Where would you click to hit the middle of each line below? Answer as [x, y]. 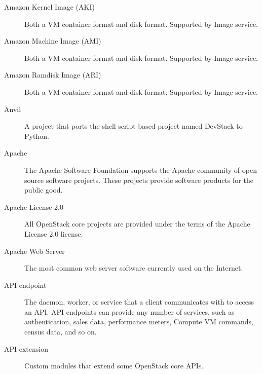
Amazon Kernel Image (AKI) [49, 7]
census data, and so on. [61, 332]
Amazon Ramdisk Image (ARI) [53, 75]
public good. [44, 190]
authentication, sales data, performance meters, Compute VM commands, [139, 322]
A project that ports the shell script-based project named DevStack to [134, 126]
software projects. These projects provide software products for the [149, 180]
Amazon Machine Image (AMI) [53, 41]
